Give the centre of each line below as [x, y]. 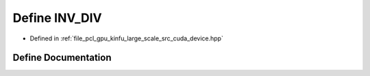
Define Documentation [62, 58]
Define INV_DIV [57, 18]
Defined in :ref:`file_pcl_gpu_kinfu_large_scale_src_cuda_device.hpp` [127, 38]
